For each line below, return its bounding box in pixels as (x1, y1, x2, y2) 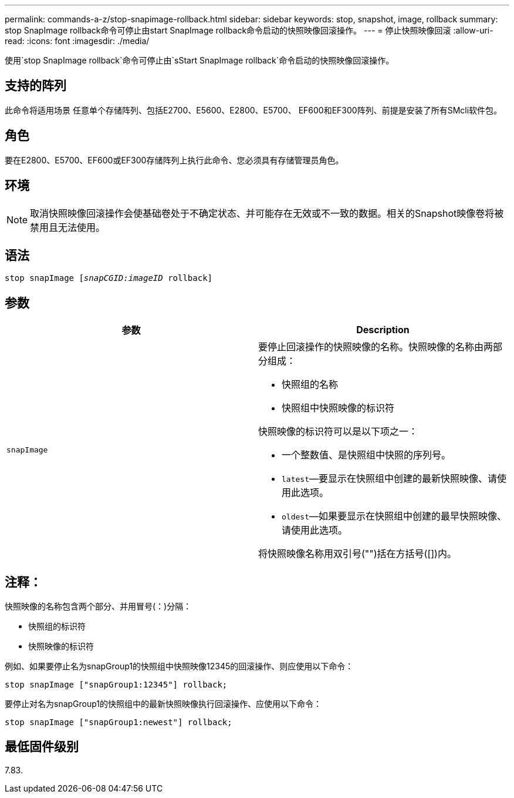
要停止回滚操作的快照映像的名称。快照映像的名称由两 (258, 341, 493, 353)
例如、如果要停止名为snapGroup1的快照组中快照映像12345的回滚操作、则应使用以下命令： (5, 661, 354, 672)
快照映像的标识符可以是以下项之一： (258, 425, 418, 438)
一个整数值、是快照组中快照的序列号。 (282, 449, 451, 461)
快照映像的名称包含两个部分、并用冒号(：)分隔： (5, 601, 192, 612)
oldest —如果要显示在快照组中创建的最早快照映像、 (282, 510, 506, 522)
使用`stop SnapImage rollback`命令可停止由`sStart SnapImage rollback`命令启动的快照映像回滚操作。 (5, 55, 394, 65)
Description (356, 324, 410, 336)
